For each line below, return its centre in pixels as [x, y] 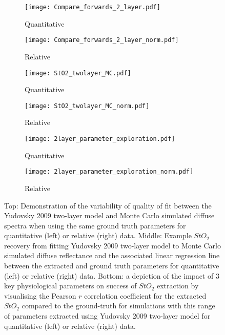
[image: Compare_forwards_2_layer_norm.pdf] [102, 40]
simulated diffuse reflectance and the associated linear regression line [112, 255]
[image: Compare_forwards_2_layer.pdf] [93, 7]
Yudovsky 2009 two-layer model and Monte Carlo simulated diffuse [109, 215]
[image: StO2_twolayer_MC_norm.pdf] [87, 106]
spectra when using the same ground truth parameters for [95, 225]
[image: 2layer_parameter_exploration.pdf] [100, 139]
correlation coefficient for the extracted [145, 295]
